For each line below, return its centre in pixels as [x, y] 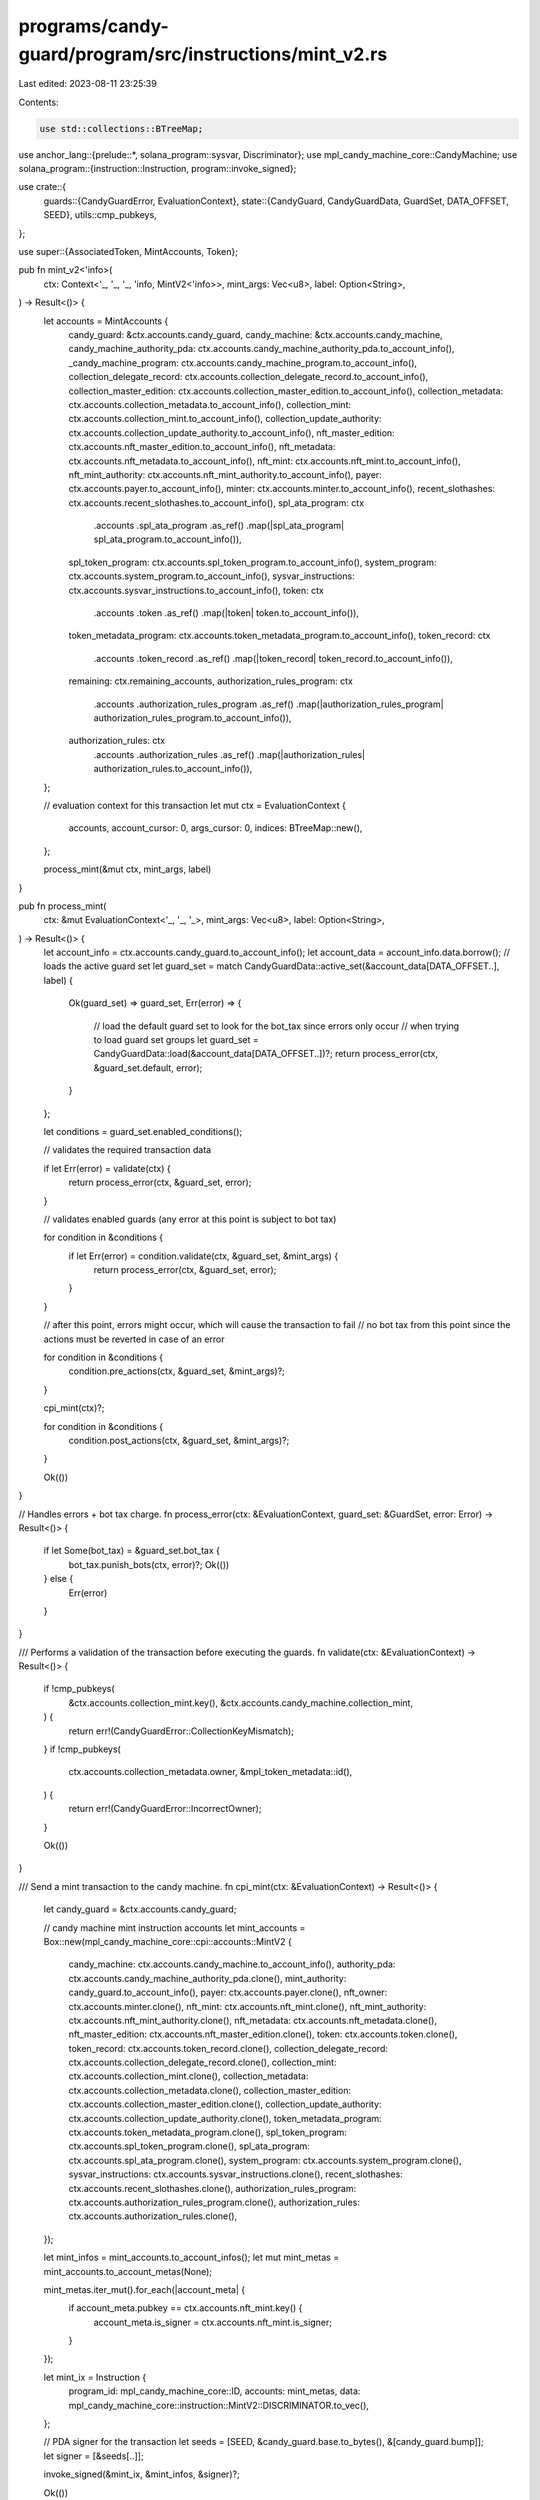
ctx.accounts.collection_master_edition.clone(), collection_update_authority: [225, 2104]
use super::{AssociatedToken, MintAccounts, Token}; [128, 252]
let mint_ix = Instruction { [95, 2377]
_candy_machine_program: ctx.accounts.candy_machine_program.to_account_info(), [243, 362]
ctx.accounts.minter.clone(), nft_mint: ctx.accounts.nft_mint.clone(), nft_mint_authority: [247, 2006]
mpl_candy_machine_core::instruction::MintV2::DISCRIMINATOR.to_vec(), [219, 2405]
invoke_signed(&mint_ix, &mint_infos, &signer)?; [141, 2474]
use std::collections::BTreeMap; [121, 128]
